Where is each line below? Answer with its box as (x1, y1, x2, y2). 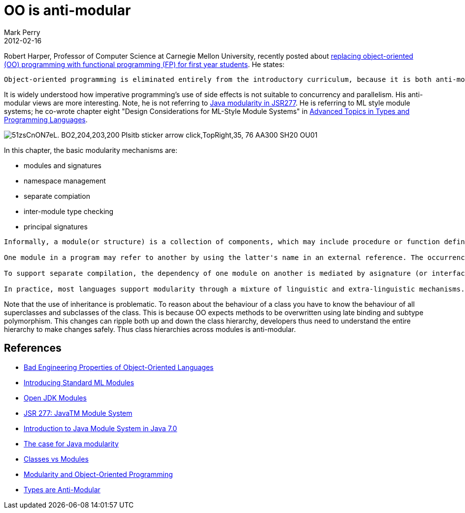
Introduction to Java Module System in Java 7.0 (24, 424, 177, 433)
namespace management (24, 176, 106, 185)
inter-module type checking (24, 207, 114, 216)
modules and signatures (24, 161, 101, 170)
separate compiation (24, 191, 90, 200)
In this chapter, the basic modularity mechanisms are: (4, 146, 177, 154)
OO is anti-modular (4, 2, 131, 19)
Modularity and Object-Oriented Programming (24, 470, 173, 478)
